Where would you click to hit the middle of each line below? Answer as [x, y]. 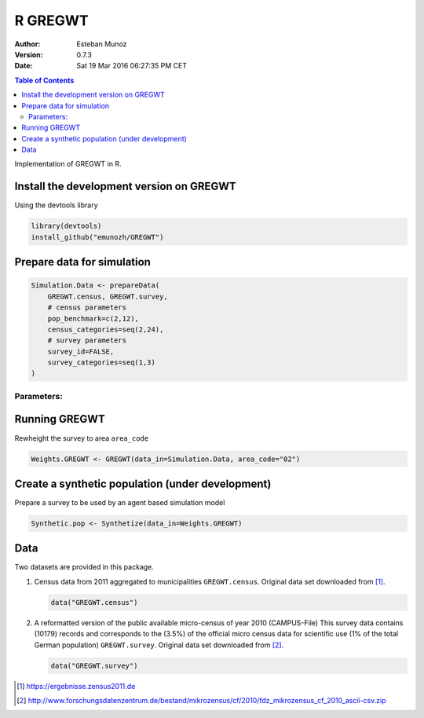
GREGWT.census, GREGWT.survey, [108, 296]
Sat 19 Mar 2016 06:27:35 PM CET [132, 66]
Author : [27, 44]
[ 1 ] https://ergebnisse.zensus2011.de [76, 686]
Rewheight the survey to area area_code [82, 438]
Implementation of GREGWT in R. [68, 164]
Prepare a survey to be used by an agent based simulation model [120, 502]
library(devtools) [66, 226]
